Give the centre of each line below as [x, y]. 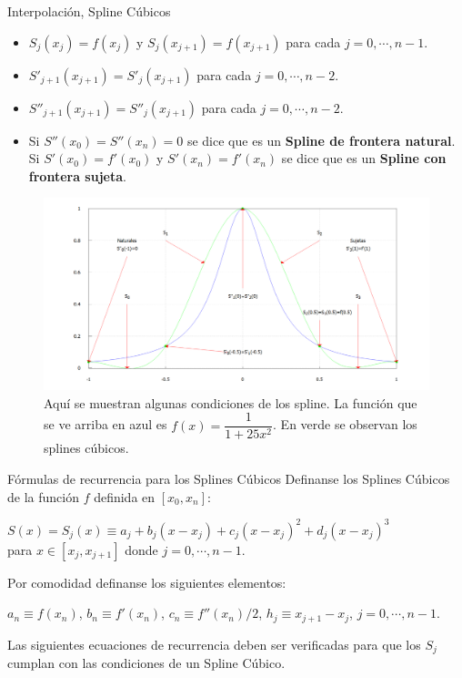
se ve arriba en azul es [105, 424]
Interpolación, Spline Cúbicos [89, 11]
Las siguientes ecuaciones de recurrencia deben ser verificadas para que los [214, 644]
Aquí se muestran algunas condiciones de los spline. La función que [231, 402]
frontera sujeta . [77, 175]
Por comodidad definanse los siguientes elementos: [147, 582]
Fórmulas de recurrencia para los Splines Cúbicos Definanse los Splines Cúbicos [229, 478]
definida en [125, 496]
